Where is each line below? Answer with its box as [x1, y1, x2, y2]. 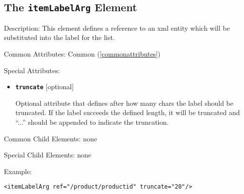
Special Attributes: [4, 65, 60, 75]
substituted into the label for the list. [4, 32, 115, 42]
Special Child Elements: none [4, 150, 92, 160]
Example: [4, 166, 32, 176]
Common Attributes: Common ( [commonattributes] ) [4, 48, 161, 58]
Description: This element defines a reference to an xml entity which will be [4, 22, 230, 33]
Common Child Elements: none [4, 133, 97, 143]
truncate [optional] [15, 81, 74, 92]
